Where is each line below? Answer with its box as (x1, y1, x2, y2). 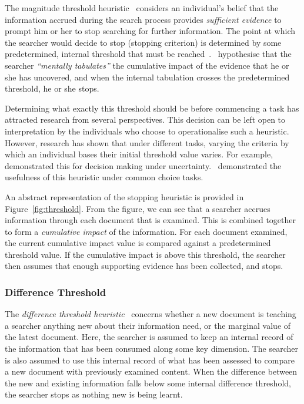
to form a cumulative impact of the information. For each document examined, (5, 225, 288, 237)
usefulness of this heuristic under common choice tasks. (5, 171, 203, 183)
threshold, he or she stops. (5, 82, 99, 95)
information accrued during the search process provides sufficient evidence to (5, 13, 282, 25)
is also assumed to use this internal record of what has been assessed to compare (5, 353, 295, 366)
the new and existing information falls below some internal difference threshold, (5, 376, 291, 389)
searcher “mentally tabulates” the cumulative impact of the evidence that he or (5, 59, 289, 71)
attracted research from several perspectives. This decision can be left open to (5, 113, 286, 126)
